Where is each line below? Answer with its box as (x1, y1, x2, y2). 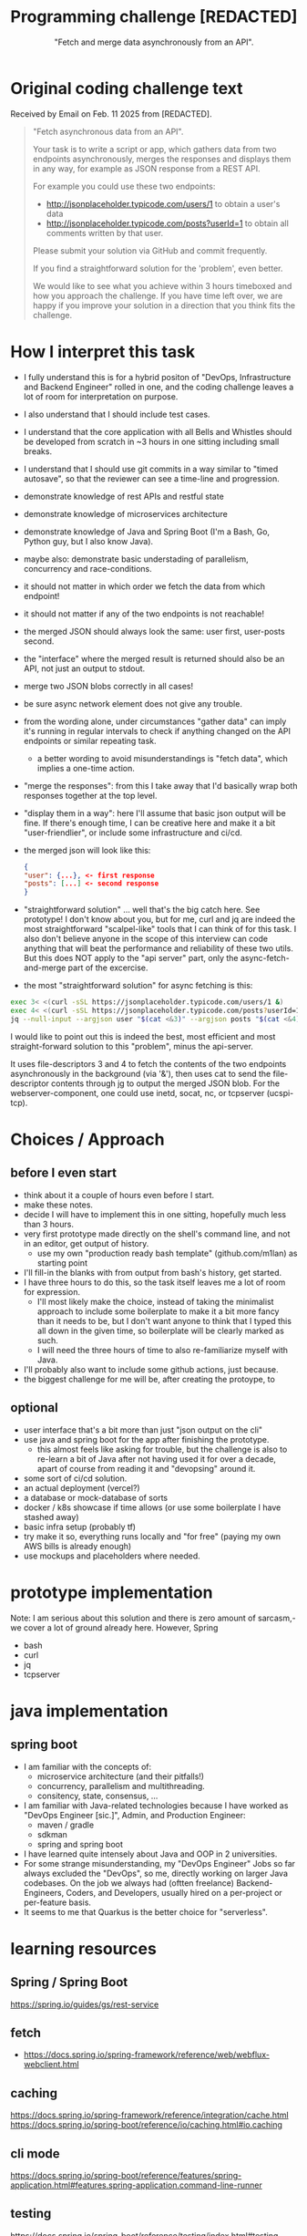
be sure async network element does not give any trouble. (23, 698, 242, 709)
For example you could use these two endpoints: (32, 181, 216, 192)
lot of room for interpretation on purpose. (23, 390, 179, 402)
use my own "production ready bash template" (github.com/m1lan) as (36, 1247, 298, 1258)
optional (10, 1400, 58, 1415)
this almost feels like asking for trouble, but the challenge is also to (36, 1444, 288, 1454)
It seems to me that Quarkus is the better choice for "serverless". (23, 1906, 268, 1917)
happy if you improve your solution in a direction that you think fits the (32, 299, 295, 311)
